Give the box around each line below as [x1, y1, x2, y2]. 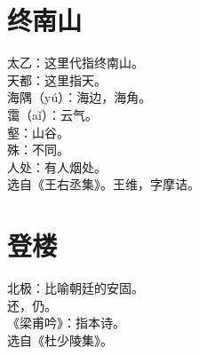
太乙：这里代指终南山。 [7, 53, 144, 72]
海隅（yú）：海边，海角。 [7, 88, 152, 106]
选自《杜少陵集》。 [7, 330, 113, 349]
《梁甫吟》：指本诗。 [7, 313, 125, 332]
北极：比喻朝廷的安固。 [7, 279, 144, 296]
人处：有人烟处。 [7, 157, 107, 176]
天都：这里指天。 [7, 70, 107, 89]
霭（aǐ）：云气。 [7, 105, 98, 123]
